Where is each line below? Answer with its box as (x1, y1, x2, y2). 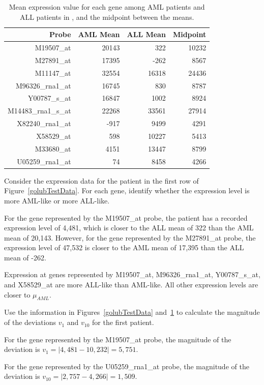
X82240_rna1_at (17, 118, 71, 129)
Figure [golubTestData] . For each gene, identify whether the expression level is (4, 185, 250, 196)
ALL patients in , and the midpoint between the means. (19, 11, 194, 22)
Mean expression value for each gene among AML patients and (9, 2, 205, 12)
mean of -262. (4, 252, 46, 262)
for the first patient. (92, 317, 154, 328)
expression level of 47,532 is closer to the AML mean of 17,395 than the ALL (4, 242, 244, 253)
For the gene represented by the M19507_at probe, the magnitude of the (4, 334, 231, 344)
